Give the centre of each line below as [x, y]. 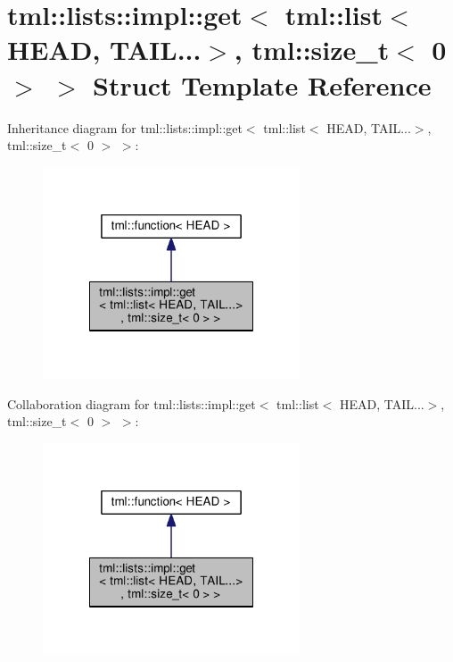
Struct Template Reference [262, 84]
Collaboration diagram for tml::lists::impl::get [132, 403]
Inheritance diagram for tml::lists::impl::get [125, 127]
